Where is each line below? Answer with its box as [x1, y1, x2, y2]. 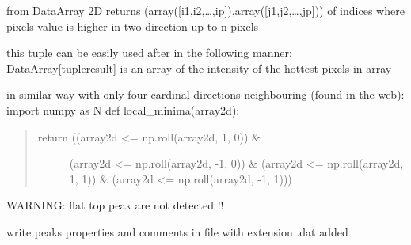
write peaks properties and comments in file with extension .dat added [6, 223, 348, 239]
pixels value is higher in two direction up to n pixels [6, 17, 259, 34]
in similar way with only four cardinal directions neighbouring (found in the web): [6, 86, 405, 103]
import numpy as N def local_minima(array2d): [6, 101, 240, 118]
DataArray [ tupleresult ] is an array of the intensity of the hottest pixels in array [6, 59, 392, 76]
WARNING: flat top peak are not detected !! [6, 197, 224, 213]
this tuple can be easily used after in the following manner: [6, 44, 292, 61]
